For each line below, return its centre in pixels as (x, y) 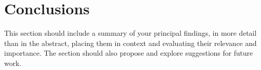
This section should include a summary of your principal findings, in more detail (130, 33)
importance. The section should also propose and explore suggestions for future (128, 53)
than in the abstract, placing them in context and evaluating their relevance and (130, 43)
